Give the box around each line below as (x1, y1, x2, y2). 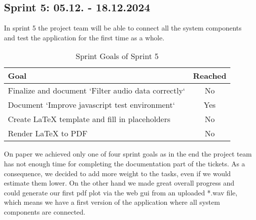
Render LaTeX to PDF (8, 127, 88, 139)
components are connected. (4, 206, 85, 217)
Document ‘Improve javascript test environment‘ (8, 99, 175, 111)
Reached (193, 70, 227, 82)
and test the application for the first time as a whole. (4, 32, 165, 42)
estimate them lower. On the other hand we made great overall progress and (4, 178, 235, 188)
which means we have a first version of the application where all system (4, 197, 220, 207)
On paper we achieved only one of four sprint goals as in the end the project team (4, 149, 252, 159)
